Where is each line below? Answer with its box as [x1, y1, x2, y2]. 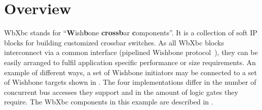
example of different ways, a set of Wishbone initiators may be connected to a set [4, 67, 257, 77]
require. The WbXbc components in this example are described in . [4, 96, 213, 107]
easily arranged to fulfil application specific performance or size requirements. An [4, 57, 256, 67]
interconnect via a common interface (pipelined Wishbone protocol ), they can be [4, 47, 258, 58]
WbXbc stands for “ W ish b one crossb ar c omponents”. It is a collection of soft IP [4, 27, 257, 38]
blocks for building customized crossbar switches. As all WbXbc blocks [4, 37, 224, 47]
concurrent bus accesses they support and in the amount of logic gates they [4, 86, 238, 97]
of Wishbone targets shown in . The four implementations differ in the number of [4, 77, 256, 87]
